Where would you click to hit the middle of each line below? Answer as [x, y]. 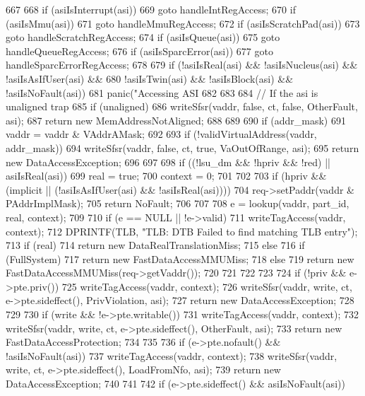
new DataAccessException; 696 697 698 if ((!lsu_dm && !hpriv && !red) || [168, 162]
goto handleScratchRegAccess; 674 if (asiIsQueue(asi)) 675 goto [143, 37]
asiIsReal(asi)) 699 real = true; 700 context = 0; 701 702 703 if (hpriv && [166, 176]
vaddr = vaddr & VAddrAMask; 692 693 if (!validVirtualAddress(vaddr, [161, 134]
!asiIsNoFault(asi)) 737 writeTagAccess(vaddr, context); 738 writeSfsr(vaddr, [172, 355]
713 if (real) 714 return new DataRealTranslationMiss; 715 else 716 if [155, 245]
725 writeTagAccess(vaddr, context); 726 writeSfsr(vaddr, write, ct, [207, 286]
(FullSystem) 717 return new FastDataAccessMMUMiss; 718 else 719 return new [180, 258]
